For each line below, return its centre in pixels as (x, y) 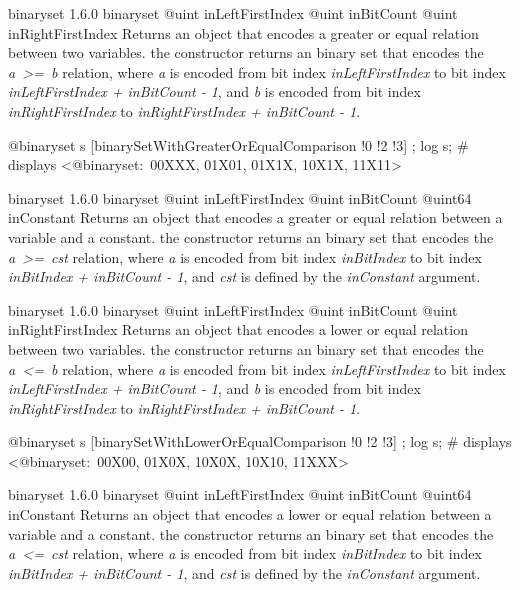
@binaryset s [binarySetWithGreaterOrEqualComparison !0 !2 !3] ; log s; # (238, 144)
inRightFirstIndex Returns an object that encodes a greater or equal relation (243, 32)
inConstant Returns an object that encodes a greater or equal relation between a (255, 217)
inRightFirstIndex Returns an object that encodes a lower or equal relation (238, 329)
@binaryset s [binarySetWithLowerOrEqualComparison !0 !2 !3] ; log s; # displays (260, 441)
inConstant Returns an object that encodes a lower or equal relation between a (250, 514)
